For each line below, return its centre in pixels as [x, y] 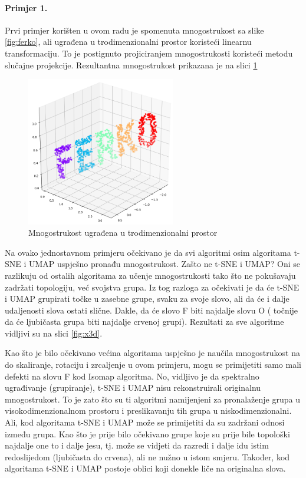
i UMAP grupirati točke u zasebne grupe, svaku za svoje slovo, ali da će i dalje [147, 299]
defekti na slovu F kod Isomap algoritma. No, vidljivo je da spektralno [132, 376]
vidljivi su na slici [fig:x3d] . [54, 333]
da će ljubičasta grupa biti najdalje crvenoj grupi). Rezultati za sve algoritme [144, 322]
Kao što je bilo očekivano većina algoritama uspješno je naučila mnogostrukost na [152, 353]
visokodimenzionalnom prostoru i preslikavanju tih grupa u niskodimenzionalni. [148, 411]
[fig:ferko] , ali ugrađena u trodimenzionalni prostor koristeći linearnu [128, 42]
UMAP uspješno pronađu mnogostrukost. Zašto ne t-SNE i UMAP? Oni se [165, 264]
